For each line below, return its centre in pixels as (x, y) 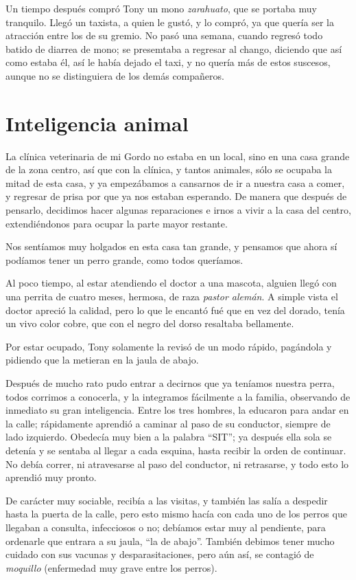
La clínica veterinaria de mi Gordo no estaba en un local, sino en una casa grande (178, 156)
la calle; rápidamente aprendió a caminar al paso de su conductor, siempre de (168, 423)
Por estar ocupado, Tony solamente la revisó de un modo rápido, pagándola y (169, 346)
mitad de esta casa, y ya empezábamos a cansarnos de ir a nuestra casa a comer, (175, 182)
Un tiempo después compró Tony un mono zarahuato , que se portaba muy (161, 8)
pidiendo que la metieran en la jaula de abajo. (102, 360)
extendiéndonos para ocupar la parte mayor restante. (117, 223)
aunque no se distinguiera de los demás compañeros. (115, 75)
